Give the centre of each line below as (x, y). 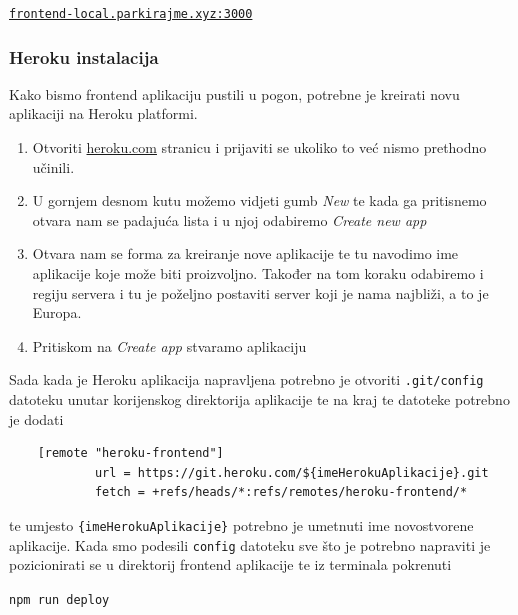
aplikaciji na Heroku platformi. (103, 113)
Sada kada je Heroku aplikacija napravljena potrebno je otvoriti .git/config (246, 379)
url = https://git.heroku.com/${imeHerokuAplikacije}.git (291, 472)
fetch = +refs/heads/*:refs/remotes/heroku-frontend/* (281, 492)
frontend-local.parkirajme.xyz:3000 (131, 14)
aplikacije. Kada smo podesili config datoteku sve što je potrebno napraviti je (250, 544)
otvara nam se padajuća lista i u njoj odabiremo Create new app (229, 219)
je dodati (36, 418)
